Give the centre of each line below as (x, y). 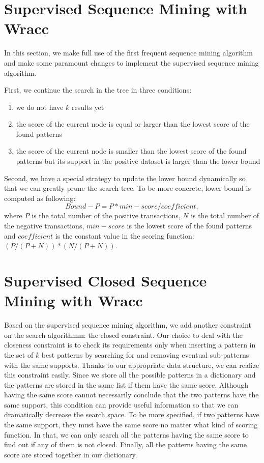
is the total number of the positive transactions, (106, 215)
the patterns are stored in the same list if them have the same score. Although (126, 384)
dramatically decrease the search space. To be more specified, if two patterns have (132, 414)
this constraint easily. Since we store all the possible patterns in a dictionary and (130, 375)
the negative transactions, (44, 226)
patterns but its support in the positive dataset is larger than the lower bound (138, 161)
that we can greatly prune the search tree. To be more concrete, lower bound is (127, 188)
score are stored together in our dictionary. (71, 454)
